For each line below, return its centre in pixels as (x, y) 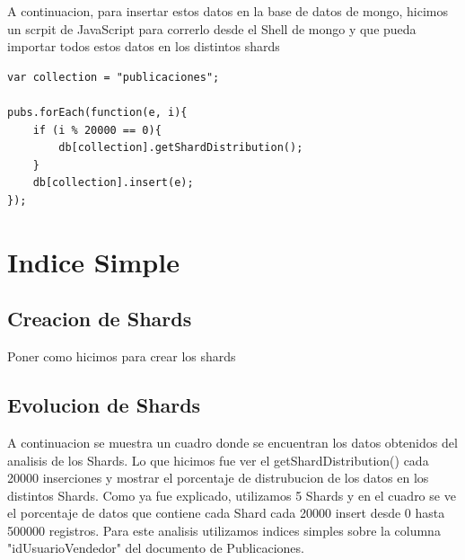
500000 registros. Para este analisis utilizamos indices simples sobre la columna (224, 530)
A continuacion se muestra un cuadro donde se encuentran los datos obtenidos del (232, 442)
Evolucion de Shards (104, 405)
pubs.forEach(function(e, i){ (97, 112)
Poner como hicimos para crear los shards (122, 356)
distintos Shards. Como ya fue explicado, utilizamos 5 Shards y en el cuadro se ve (232, 495)
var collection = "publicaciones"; (114, 77)
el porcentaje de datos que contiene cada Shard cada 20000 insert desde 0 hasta (226, 513)
